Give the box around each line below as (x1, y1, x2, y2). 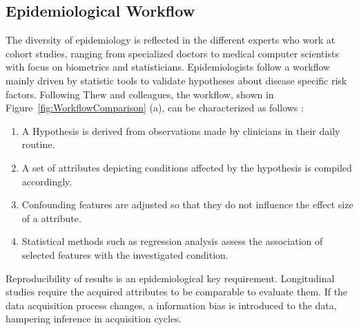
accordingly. (21, 174, 72, 188)
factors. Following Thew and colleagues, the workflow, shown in (6, 86, 274, 101)
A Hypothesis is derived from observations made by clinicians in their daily (21, 123, 340, 138)
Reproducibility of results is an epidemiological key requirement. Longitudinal (6, 271, 335, 285)
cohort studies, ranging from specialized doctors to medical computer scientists (6, 46, 339, 60)
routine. (21, 137, 55, 152)
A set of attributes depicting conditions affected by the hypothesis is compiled (21, 160, 352, 174)
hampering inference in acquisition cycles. (6, 311, 182, 326)
